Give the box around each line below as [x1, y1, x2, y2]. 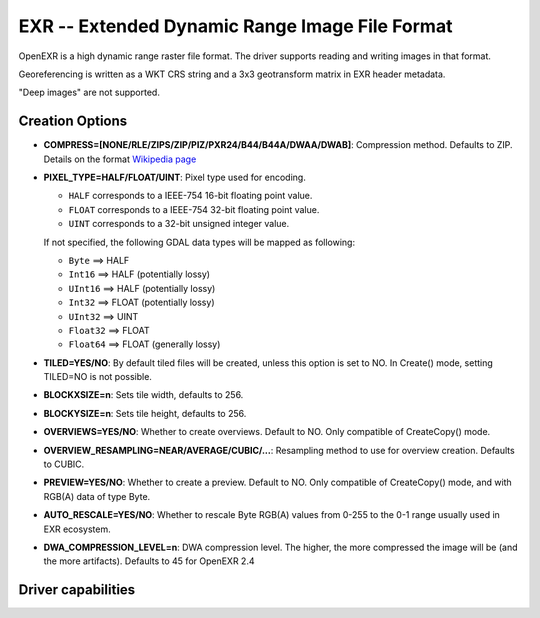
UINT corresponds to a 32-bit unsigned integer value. [68, 218, 290, 230]
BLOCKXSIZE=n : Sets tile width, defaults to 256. [43, 389, 244, 401]
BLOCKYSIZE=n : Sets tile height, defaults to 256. [43, 407, 247, 419]
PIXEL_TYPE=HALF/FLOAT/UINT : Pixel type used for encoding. [43, 171, 307, 184]
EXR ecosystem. [43, 523, 112, 535]
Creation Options [18, 113, 128, 130]
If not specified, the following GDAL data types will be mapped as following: [43, 236, 355, 248]
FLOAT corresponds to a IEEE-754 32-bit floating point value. [68, 203, 320, 215]
